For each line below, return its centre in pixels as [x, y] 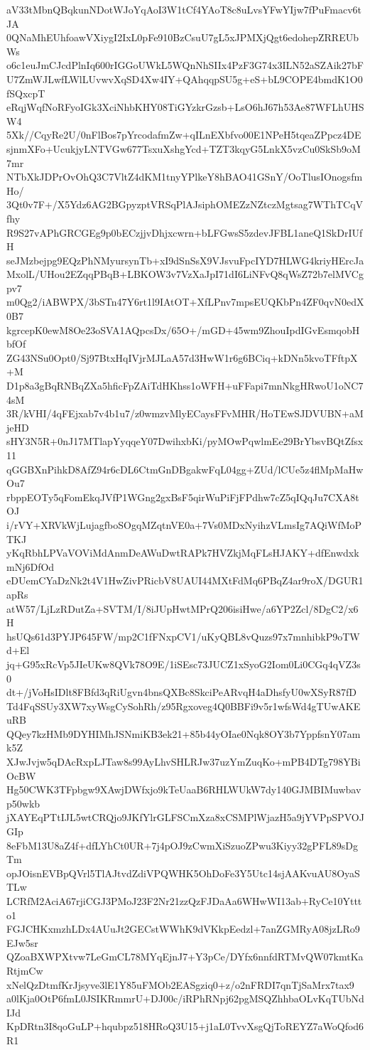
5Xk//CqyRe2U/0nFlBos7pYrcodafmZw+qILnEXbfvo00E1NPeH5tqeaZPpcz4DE [184, 135]
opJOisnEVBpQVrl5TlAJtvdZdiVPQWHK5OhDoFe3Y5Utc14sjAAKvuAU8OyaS [183, 873]
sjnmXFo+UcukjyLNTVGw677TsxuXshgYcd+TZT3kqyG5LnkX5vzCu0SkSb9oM [184, 148]
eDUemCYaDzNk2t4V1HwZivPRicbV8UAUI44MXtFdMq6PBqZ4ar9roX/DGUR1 [185, 580]
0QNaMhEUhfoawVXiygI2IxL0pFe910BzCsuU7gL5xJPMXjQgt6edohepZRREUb [183, 37]
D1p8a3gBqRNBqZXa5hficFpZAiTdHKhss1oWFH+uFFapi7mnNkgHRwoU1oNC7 [185, 386]
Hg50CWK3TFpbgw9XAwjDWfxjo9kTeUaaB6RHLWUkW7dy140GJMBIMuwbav [184, 789]
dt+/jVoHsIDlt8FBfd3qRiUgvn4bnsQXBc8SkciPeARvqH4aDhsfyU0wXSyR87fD [182, 692]
